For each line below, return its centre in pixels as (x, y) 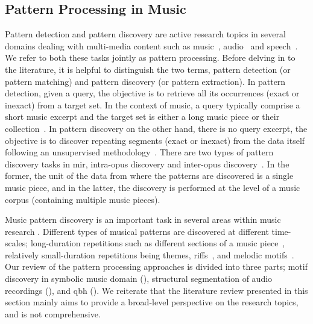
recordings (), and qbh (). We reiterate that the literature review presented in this (156, 290)
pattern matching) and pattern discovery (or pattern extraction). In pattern (145, 81)
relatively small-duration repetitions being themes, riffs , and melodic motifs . (150, 254)
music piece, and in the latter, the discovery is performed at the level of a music (153, 187)
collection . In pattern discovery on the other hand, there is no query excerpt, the (156, 128)
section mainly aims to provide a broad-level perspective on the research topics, (152, 302)
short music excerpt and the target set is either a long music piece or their (142, 117)
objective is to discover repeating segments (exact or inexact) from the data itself (155, 140)
